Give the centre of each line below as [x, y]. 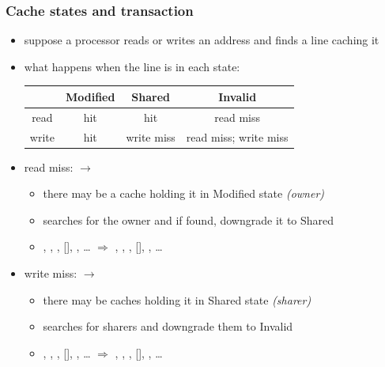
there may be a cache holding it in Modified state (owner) [184, 193]
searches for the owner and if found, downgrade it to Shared [189, 219]
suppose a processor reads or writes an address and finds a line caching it [202, 40]
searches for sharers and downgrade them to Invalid [168, 326]
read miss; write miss [237, 136]
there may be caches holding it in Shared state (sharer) [177, 299]
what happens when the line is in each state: [132, 66]
